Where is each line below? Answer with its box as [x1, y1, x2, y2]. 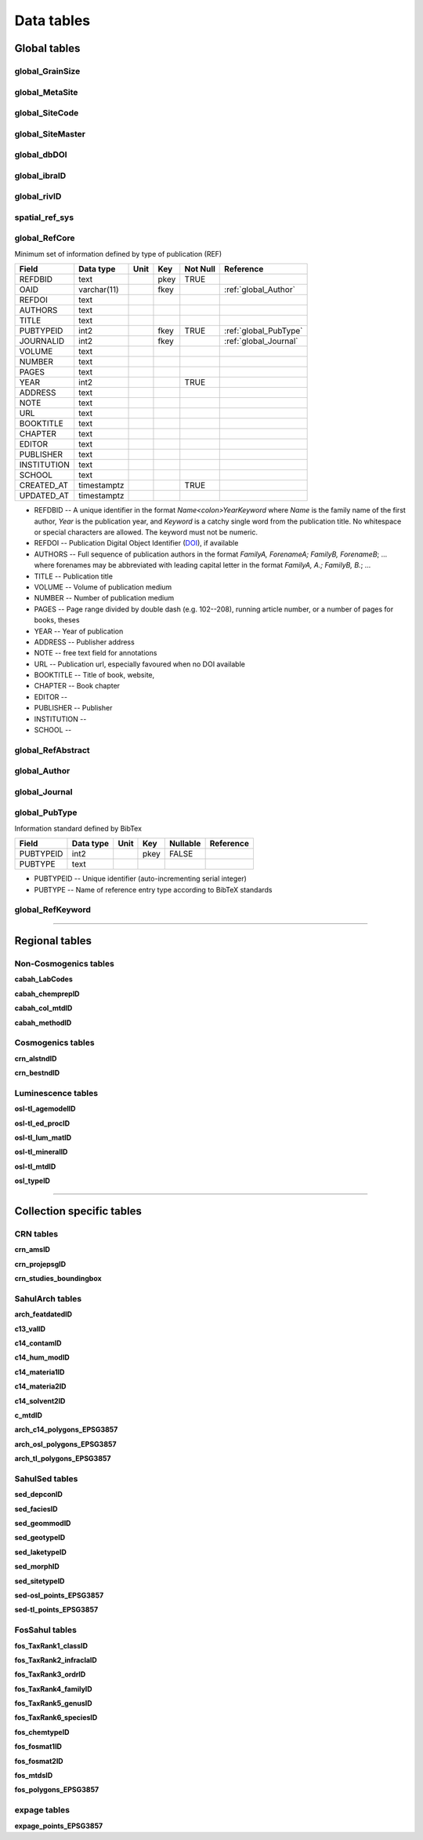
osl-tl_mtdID [14, 1162, 56, 1171]
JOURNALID [19, 336, 65, 347]
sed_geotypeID [14, 1533, 66, 1542]
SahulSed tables [14, 1473, 78, 1484]
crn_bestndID [14, 1068, 60, 1078]
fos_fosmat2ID [14, 1756, 63, 1765]
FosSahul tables [14, 1625, 78, 1636]
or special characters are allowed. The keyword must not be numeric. [34, 527, 258, 537]
